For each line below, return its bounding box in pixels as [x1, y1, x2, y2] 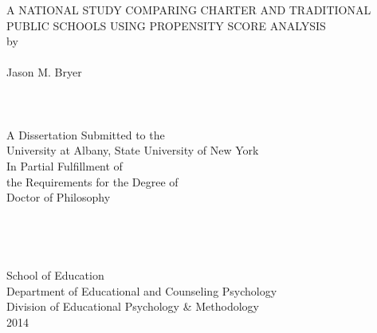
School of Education [6, 267, 104, 284]
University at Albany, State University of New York [6, 142, 259, 159]
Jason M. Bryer [6, 64, 82, 80]
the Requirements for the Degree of [6, 173, 179, 190]
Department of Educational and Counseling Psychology [6, 282, 277, 299]
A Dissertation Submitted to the [6, 126, 165, 143]
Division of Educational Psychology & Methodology [6, 298, 259, 315]
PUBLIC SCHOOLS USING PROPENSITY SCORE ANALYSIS [6, 17, 326, 33]
